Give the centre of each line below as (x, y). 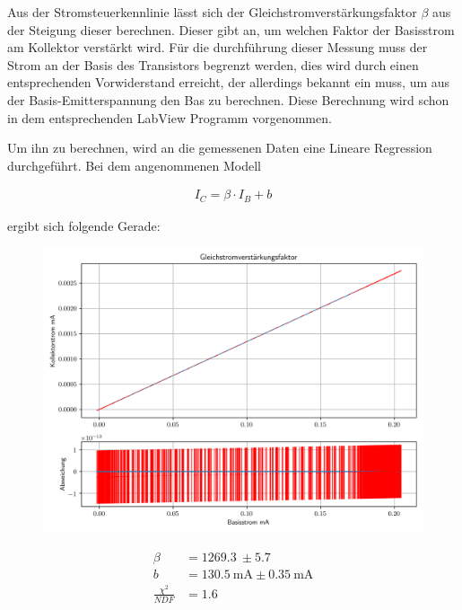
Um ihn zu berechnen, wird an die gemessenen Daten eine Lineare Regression (220, 148)
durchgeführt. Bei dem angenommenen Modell (135, 165)
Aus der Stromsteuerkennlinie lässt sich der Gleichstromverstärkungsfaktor (212, 12)
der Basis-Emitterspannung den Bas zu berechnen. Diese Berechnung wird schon (228, 99)
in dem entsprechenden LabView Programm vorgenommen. (170, 117)
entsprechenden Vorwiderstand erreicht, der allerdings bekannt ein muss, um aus (229, 82)
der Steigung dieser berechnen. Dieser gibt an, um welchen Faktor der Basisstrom (231, 29)
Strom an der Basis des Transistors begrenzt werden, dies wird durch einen (213, 64)
